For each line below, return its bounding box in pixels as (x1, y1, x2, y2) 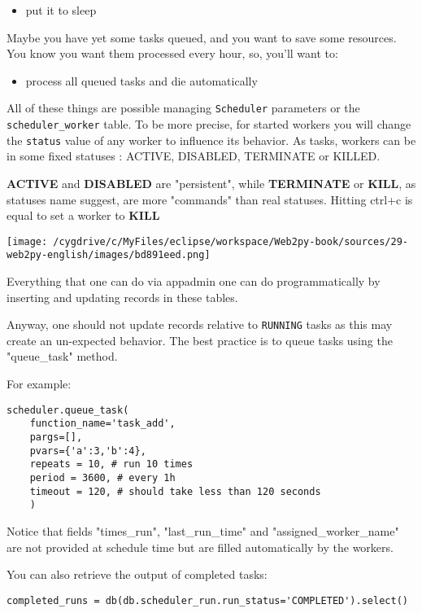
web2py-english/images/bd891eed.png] (7, 249, 211, 261)
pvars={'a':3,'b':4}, (29, 444, 146, 457)
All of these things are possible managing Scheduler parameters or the (7, 99, 360, 116)
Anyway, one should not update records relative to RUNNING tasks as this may (7, 316, 393, 333)
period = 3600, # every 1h (29, 471, 176, 484)
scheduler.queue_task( (7, 404, 129, 416)
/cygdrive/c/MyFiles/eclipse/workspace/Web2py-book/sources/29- (53, 235, 408, 247)
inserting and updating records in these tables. (7, 288, 238, 305)
